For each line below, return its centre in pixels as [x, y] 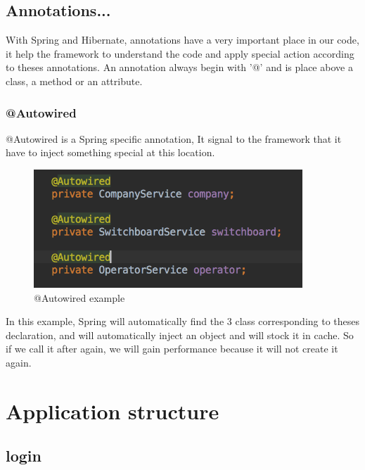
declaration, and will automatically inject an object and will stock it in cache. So [180, 335]
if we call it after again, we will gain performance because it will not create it [172, 349]
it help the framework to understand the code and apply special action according [180, 53]
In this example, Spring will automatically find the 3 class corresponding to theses [183, 321]
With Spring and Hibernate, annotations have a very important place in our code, [182, 40]
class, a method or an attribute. [74, 81]
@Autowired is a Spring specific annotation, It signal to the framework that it [174, 138]
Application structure [113, 411]
